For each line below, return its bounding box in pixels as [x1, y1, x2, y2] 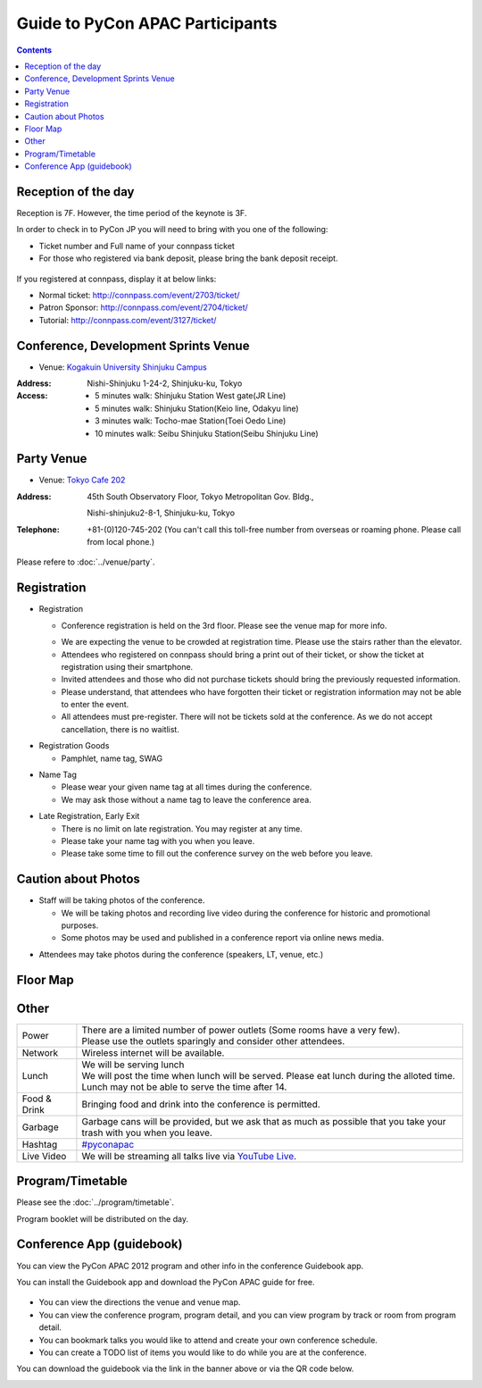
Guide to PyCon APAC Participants [16, 13, 278, 33]
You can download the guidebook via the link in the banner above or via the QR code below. [16, 1363, 354, 1375]
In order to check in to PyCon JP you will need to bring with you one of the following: [16, 224, 328, 235]
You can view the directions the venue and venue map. [38, 1297, 241, 1308]
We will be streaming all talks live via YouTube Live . [81, 1150, 297, 1162]
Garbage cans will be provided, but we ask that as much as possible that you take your [81, 1115, 446, 1127]
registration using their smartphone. [61, 661, 194, 672]
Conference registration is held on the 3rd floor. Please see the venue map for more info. [61, 620, 387, 631]
